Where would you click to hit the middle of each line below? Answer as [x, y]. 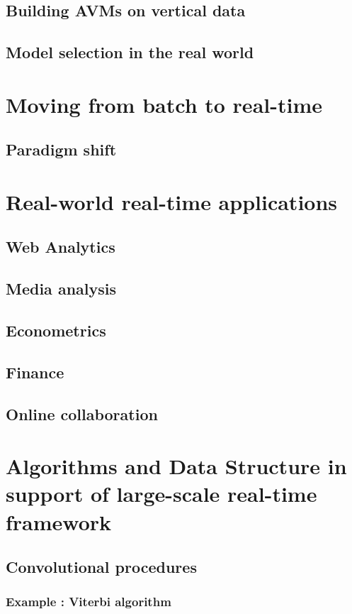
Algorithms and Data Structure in [176, 466]
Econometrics [56, 330]
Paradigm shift [61, 149]
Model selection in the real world [130, 52]
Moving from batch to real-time [164, 104]
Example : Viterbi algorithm [89, 602]
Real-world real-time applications [172, 201]
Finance [35, 372]
